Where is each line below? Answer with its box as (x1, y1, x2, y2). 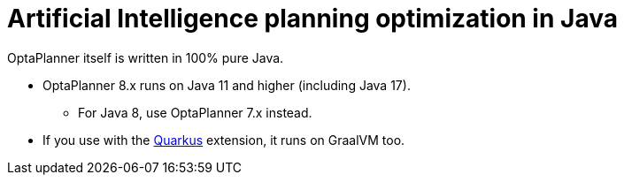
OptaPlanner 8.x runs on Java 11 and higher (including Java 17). (42, 77, 411, 93)
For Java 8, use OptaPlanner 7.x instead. (78, 104, 312, 120)
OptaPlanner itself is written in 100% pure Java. (7, 49, 284, 65)
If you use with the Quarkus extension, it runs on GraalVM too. (42, 132, 405, 148)
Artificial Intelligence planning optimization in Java (7, 4, 618, 34)
